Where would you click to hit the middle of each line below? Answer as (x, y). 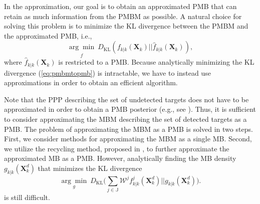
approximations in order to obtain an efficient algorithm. (91, 82)
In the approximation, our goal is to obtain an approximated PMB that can (120, 6)
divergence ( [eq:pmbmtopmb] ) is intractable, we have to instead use (107, 72)
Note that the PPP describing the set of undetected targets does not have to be (126, 99)
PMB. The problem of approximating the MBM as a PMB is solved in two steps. (128, 129)
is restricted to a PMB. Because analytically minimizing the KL (156, 62)
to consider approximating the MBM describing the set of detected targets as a (125, 119)
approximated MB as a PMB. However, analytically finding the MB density (120, 158)
